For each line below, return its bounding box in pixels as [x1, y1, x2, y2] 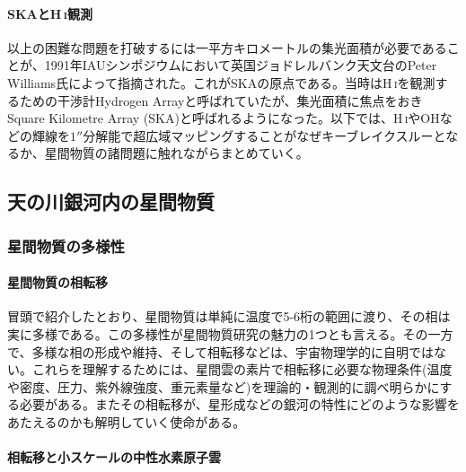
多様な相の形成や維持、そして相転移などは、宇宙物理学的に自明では [31, 342, 435, 361]
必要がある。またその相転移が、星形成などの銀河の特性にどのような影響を [19, 395, 460, 414]
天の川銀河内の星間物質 [7, 188, 215, 215]
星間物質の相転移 [7, 273, 108, 292]
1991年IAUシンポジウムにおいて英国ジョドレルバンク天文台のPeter [44, 56, 437, 74]
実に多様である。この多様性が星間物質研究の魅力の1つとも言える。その [7, 324, 428, 343]
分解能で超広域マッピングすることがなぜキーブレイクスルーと [83, 126, 446, 144]
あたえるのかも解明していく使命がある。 [7, 412, 246, 431]
